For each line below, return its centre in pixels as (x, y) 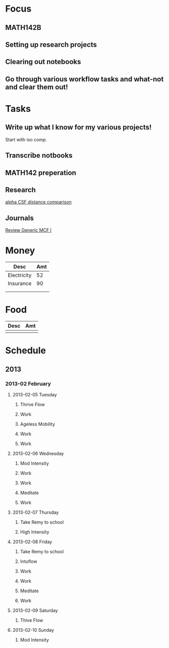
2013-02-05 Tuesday (35, 394)
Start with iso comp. (26, 139)
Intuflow (29, 561)
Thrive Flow (32, 404)
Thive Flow (32, 620)
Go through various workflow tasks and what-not (85, 79)
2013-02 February (28, 384)
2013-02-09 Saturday (35, 610)
